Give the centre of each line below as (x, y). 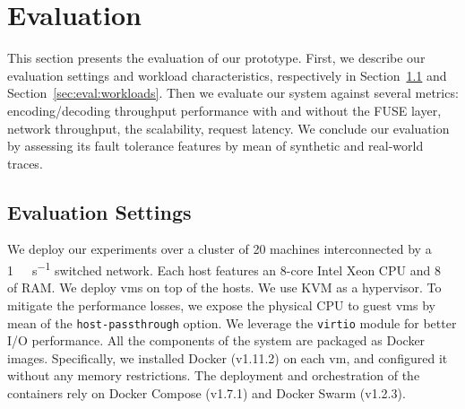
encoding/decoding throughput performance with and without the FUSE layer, (224, 110)
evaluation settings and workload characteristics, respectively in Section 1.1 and (227, 75)
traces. (25, 163)
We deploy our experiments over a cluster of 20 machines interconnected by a (220, 249)
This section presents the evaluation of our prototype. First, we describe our (216, 58)
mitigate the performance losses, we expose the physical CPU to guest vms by (221, 305)
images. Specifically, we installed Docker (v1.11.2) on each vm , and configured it (228, 357)
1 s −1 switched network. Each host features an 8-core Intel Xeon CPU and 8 (224, 269)
